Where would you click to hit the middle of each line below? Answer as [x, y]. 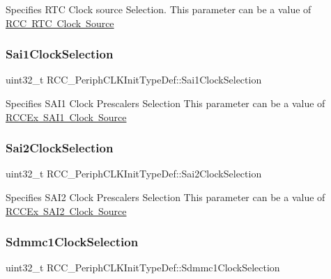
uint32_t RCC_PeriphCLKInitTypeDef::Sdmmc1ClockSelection [143, 268]
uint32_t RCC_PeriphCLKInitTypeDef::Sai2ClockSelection [134, 174]
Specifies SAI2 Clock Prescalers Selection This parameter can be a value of [165, 197]
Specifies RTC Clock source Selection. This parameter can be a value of [159, 9]
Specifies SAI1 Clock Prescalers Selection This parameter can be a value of [165, 103]
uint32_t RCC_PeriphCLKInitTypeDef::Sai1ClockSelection [134, 80]
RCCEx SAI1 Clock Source [66, 117]
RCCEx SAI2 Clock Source [66, 210]
